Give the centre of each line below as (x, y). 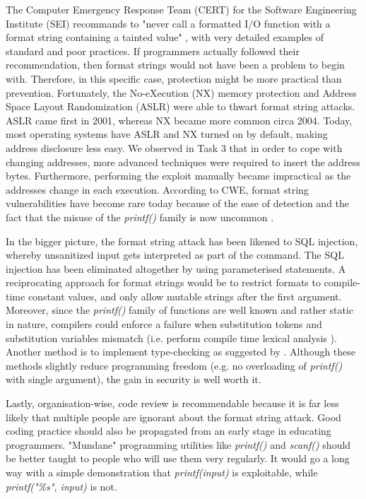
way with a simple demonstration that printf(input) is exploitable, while (162, 472)
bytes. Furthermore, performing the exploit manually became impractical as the (178, 176)
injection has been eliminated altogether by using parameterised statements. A (176, 268)
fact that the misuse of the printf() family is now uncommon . (140, 217)
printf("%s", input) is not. (61, 486)
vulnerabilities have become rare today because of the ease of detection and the (178, 203)
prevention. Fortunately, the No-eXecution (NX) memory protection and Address (181, 92)
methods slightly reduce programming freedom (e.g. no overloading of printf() (174, 365)
